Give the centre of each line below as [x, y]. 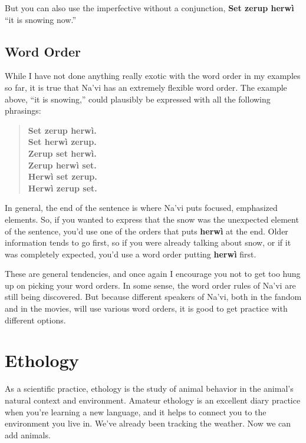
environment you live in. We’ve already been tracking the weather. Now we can [148, 423]
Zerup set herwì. [62, 153]
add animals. [28, 434]
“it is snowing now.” [41, 19]
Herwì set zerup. [62, 176]
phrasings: [23, 110]
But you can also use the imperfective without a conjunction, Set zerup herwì [149, 8]
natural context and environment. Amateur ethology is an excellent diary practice [153, 400]
